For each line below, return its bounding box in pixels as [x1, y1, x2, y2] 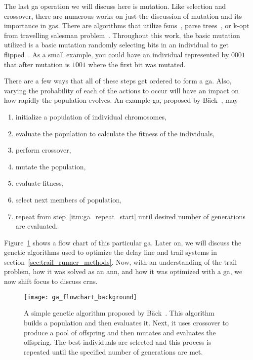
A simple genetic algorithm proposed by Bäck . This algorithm [24, 308, 214, 318]
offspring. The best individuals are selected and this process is [24, 337, 211, 347]
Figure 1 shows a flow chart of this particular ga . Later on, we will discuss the [4, 237, 242, 247]
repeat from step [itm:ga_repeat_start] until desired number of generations [15, 211, 246, 221]
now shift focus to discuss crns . [4, 276, 98, 286]
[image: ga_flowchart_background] [24, 293, 137, 301]
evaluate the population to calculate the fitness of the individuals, [15, 128, 215, 138]
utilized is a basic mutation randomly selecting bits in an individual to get [4, 40, 229, 50]
